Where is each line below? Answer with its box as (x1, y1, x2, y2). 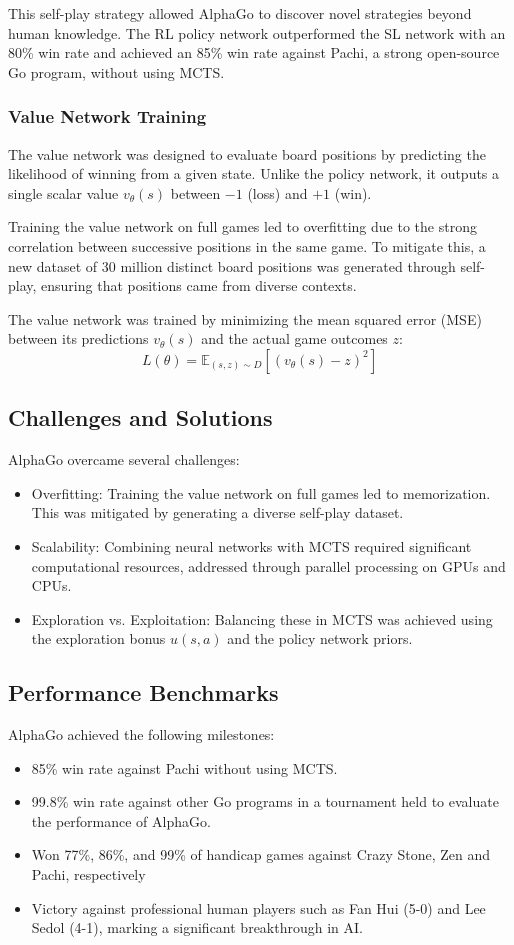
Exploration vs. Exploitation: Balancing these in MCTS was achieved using (31, 608, 493, 629)
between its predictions (8, 328, 149, 349)
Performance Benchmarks (8, 677, 279, 708)
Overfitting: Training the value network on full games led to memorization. (31, 482, 491, 503)
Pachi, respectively (31, 864, 146, 885)
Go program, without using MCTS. (8, 61, 225, 82)
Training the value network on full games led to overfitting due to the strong (8, 216, 477, 237)
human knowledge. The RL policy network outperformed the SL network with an (8, 22, 506, 43)
